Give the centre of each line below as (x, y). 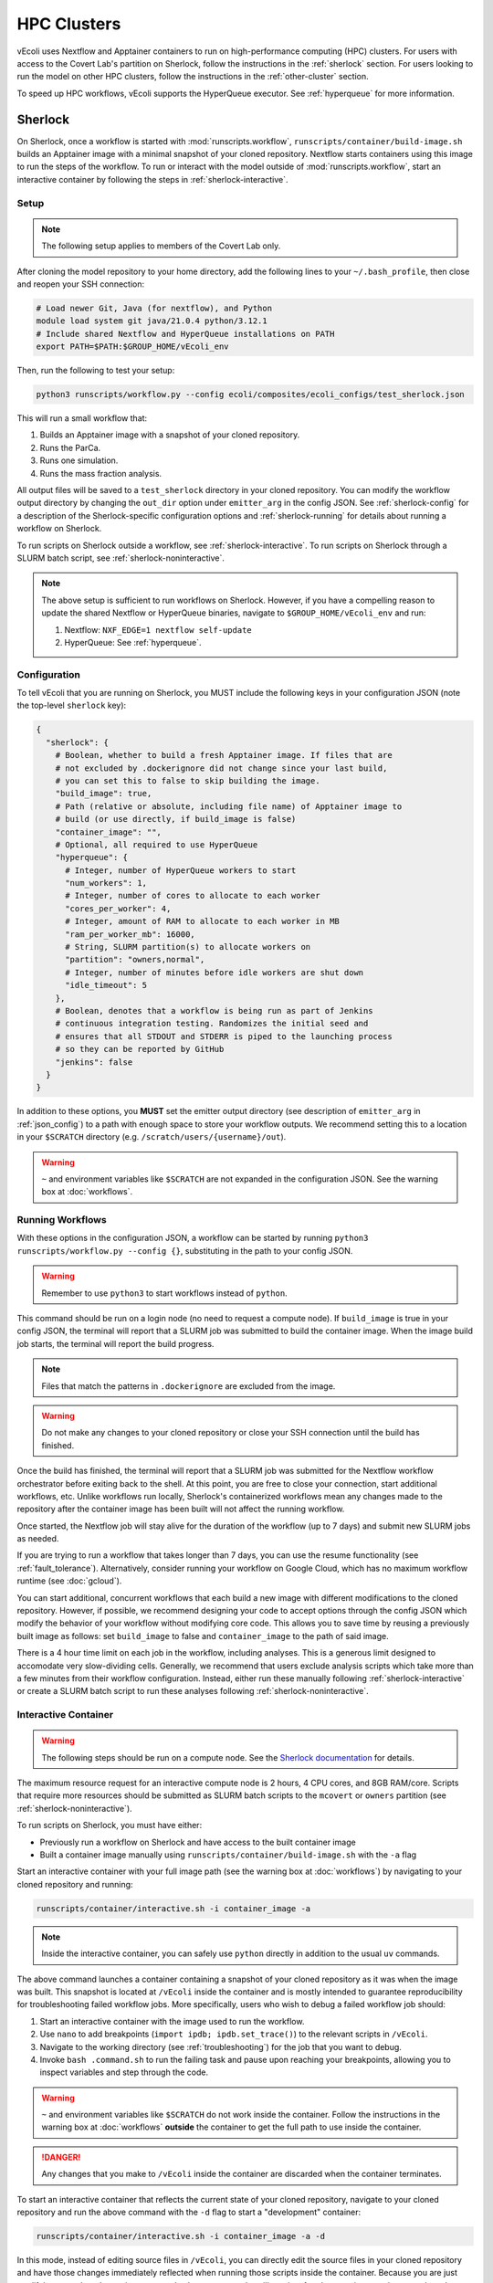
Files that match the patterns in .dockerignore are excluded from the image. (189, 1386)
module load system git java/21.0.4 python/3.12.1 (152, 321)
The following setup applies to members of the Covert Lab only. (161, 246)
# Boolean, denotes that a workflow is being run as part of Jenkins (214, 1010)
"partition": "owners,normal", (135, 960)
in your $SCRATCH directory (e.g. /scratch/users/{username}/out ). (152, 1137)
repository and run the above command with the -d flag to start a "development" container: (189, 2212)
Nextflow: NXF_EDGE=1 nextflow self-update (158, 629)
